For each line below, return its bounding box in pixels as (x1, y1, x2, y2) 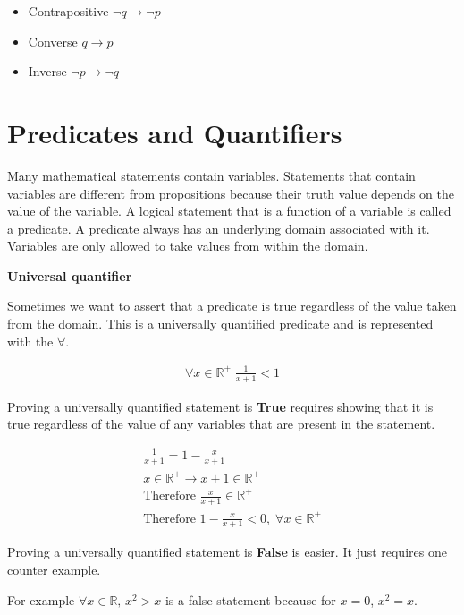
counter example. (7, 560, 101, 579)
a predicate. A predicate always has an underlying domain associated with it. (7, 218, 430, 237)
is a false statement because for (165, 590, 336, 609)
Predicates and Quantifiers (7, 114, 342, 150)
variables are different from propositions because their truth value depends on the (7, 184, 455, 202)
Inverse (28, 62, 67, 81)
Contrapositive (28, 2, 109, 20)
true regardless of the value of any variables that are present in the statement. (7, 414, 435, 433)
